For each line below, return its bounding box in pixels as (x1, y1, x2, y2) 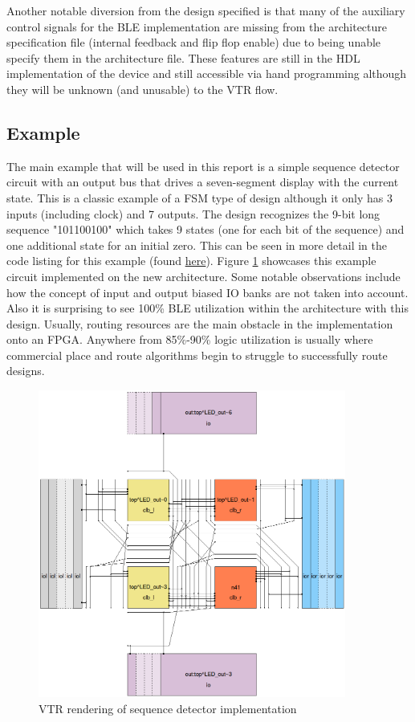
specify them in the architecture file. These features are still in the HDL (6, 49, 360, 66)
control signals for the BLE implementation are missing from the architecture (6, 18, 387, 35)
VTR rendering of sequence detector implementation (39, 700, 297, 716)
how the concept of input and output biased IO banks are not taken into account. (6, 283, 409, 300)
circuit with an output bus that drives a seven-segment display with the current (6, 173, 399, 190)
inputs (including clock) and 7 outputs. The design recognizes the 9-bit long (6, 205, 380, 222)
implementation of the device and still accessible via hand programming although (6, 65, 407, 82)
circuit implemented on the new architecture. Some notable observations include (6, 267, 401, 284)
